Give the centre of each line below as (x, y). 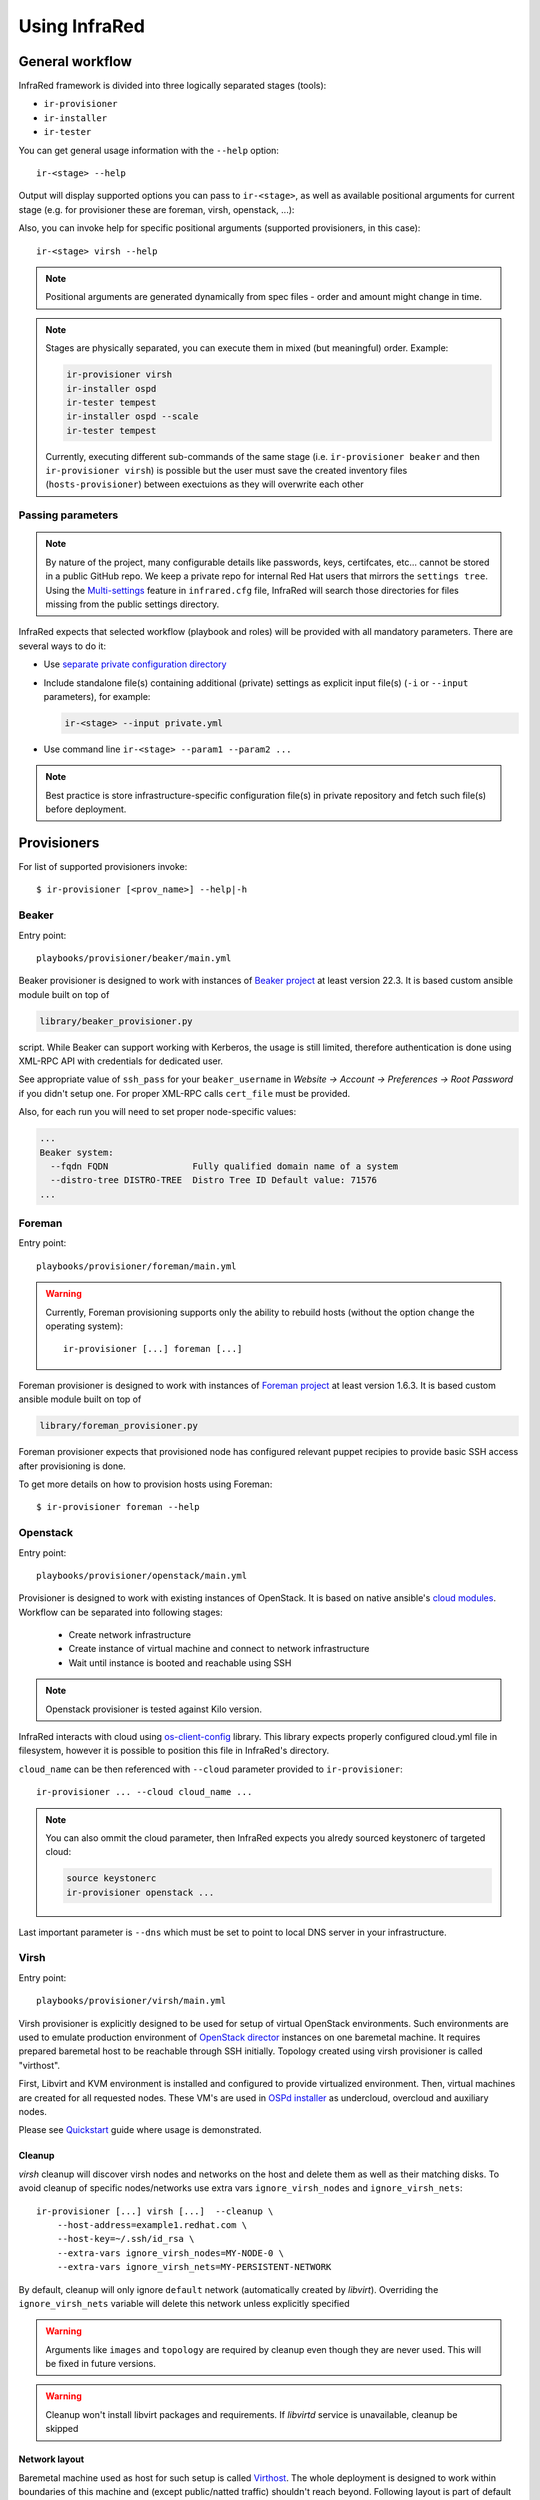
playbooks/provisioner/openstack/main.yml (142, 1575)
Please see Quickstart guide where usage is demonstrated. (140, 2130)
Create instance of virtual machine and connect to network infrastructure (219, 1649)
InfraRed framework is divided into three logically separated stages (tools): (172, 86)
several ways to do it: (62, 646)
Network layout (51, 2459)
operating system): (84, 1326)
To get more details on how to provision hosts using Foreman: (145, 1484)
